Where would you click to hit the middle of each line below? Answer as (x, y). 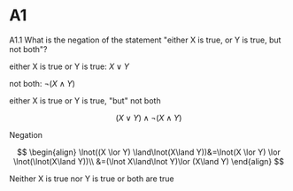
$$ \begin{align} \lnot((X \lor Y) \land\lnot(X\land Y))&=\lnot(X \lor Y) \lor (149, 152)
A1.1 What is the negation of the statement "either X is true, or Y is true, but (145, 40)
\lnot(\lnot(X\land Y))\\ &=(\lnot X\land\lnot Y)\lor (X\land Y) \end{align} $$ (149, 161)
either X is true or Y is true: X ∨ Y (69, 66)
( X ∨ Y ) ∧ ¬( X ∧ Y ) (149, 118)
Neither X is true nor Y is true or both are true (92, 179)
